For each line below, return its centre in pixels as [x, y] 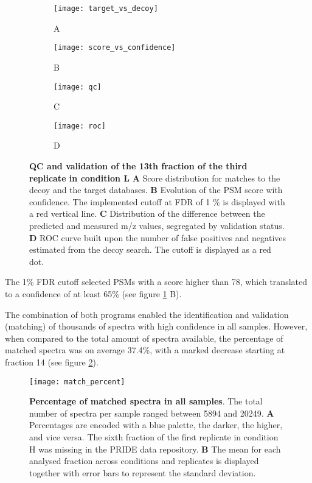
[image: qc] [78, 87]
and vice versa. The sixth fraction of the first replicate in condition [154, 436]
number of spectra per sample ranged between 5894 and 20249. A [152, 413]
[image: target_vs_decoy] [106, 9]
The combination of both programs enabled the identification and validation [147, 314]
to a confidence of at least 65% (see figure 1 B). [93, 293]
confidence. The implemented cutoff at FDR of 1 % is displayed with [157, 201]
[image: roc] [80, 126]
